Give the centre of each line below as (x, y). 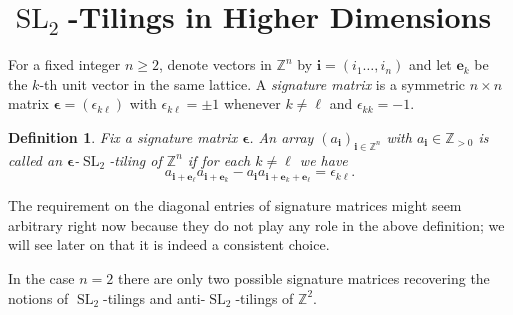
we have (323, 159)
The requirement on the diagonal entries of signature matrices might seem (235, 205)
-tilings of (264, 297)
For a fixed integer (64, 64)
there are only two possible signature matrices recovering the (303, 277)
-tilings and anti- (154, 297)
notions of (38, 297)
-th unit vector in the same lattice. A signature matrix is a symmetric (252, 83)
